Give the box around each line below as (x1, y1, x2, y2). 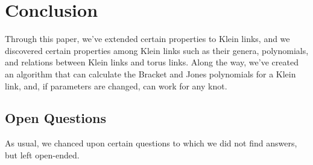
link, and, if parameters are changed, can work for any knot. (5, 79, 227, 92)
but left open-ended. (5, 148, 80, 161)
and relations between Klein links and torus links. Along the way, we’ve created (5, 56, 299, 68)
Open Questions (5, 109, 107, 127)
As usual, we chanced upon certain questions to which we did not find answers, (5, 137, 297, 149)
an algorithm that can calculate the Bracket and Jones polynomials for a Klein (5, 67, 296, 80)
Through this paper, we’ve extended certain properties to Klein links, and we (5, 32, 290, 45)
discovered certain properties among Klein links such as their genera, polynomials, (5, 44, 309, 56)
